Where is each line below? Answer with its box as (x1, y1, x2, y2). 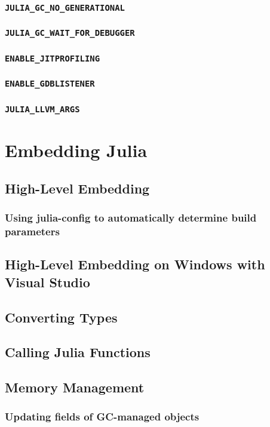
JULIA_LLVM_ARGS (5, 104, 80, 114)
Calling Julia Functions (5, 343, 151, 361)
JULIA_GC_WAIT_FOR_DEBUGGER (5, 28, 135, 38)
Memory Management (5, 378, 145, 397)
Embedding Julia (5, 138, 148, 162)
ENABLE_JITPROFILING (5, 53, 100, 63)
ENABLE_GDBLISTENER (5, 79, 95, 89)
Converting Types (5, 308, 118, 326)
